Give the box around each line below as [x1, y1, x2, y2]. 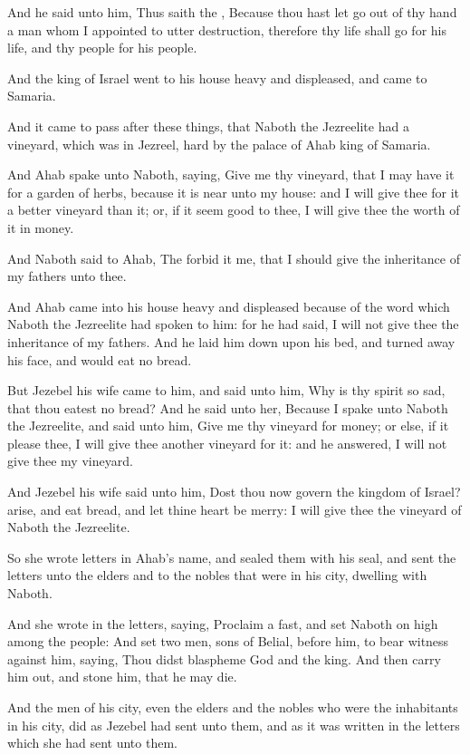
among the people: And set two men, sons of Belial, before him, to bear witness [7, 632, 449, 651]
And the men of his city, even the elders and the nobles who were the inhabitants [7, 698, 458, 716]
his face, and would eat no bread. [7, 350, 192, 369]
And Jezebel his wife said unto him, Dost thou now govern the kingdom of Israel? [7, 482, 461, 501]
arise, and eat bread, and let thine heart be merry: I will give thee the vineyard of [7, 499, 462, 518]
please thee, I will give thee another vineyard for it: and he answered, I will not [7, 433, 447, 452]
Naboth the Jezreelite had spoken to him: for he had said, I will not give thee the [7, 315, 459, 334]
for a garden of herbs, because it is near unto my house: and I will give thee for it [7, 182, 460, 201]
